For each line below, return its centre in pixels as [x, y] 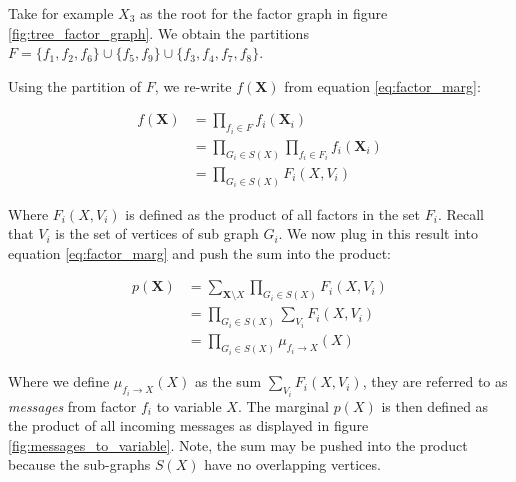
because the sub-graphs [79, 464]
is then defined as [435, 405]
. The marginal [283, 405]
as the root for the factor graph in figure [264, 13]
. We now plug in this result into [378, 233]
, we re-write [193, 85]
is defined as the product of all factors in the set [273, 213]
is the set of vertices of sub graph [157, 233]
